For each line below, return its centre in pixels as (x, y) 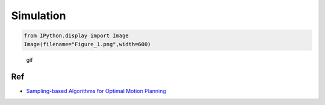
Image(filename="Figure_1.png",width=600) (87, 44)
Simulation (39, 16)
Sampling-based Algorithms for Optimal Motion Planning (96, 91)
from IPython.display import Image (76, 36)
